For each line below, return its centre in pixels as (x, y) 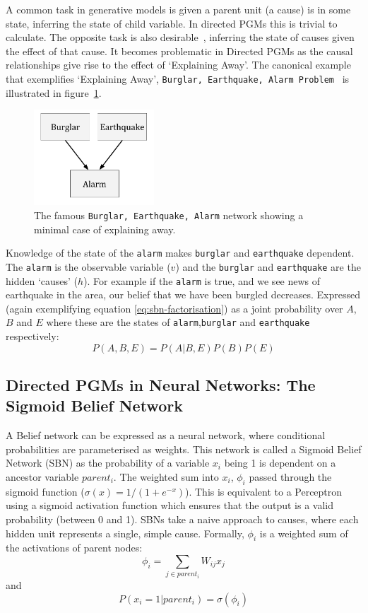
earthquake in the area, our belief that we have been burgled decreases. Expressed (183, 294)
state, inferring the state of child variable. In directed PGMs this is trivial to (172, 23)
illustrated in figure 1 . (54, 92)
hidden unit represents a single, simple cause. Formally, (125, 533)
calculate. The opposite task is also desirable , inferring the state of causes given (180, 37)
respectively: (32, 336)
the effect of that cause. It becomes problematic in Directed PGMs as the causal (179, 51)
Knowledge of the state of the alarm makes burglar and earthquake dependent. (180, 253)
